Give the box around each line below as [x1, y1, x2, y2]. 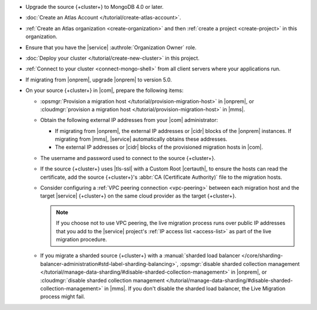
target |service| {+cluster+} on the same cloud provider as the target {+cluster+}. [40, 192, 237, 199]
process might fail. [40, 293, 85, 300]
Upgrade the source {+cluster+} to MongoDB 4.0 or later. [25, 4, 164, 10]
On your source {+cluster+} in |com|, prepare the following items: [25, 87, 184, 94]
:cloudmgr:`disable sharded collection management [40, 277, 165, 284]
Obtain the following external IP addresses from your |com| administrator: [40, 117, 218, 124]
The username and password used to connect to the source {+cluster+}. [40, 154, 215, 161]
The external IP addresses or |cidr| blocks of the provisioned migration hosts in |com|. [55, 144, 264, 151]
